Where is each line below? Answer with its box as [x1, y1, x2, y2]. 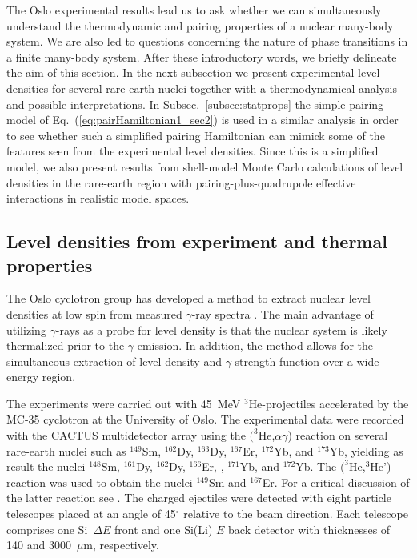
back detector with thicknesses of [228, 520, 391, 537]
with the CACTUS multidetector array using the [6, 427, 246, 444]
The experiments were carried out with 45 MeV [6, 395, 241, 411]
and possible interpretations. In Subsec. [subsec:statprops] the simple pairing [6, 95, 384, 112]
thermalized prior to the [6, 337, 125, 354]
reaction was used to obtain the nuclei [6, 473, 193, 490]
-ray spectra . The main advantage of [191, 305, 374, 322]
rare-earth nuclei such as [6, 442, 126, 459]
